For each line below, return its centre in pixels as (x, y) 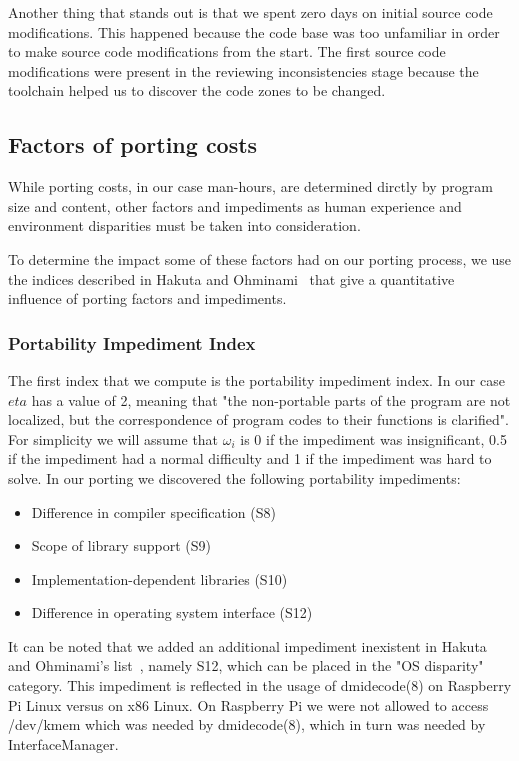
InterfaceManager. (63, 743)
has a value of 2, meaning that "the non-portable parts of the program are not (271, 399)
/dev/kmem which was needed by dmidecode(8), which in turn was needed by (247, 724)
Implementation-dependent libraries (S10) (159, 578)
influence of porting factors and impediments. (147, 298)
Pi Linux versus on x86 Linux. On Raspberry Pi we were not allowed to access (248, 704)
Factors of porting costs (133, 144)
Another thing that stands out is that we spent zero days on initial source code (250, 12)
